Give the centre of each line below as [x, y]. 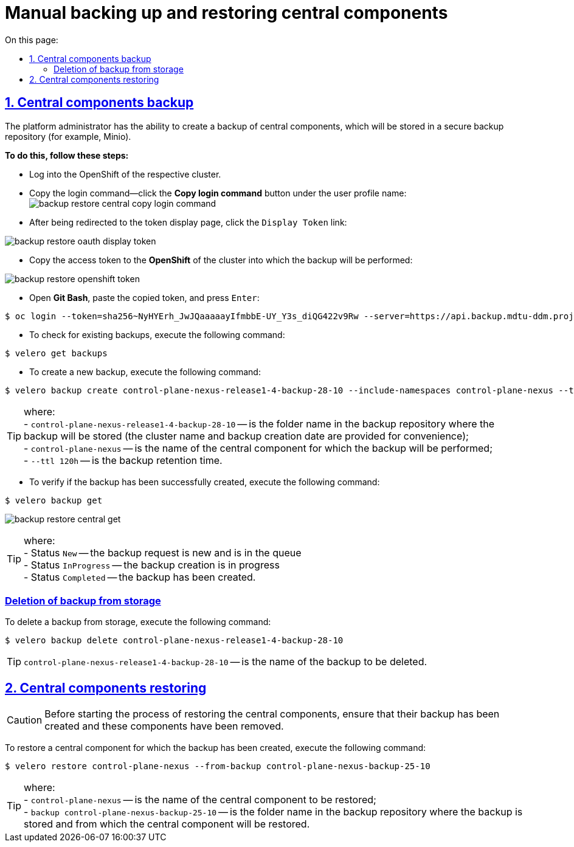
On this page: [32, 40]
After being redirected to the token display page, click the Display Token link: [188, 222]
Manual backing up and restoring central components [226, 13]
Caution [25, 720]
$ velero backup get [54, 500]
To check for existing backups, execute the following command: [157, 334]
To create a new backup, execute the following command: [145, 372]
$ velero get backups [56, 353]
